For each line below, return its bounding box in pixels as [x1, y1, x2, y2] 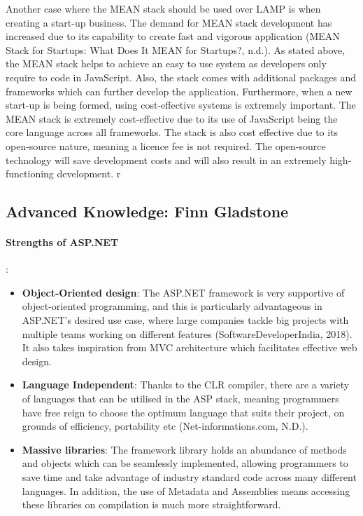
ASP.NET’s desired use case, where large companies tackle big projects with [22, 313, 349, 327]
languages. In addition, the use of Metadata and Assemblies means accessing [22, 483, 350, 498]
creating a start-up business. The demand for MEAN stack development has [6, 15, 332, 29]
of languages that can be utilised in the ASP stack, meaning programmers [22, 391, 339, 406]
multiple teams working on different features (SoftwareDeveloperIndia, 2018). [22, 326, 353, 341]
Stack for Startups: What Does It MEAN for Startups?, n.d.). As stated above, [6, 42, 346, 57]
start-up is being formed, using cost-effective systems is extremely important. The [6, 97, 356, 112]
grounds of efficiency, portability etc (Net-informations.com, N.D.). [22, 419, 308, 433]
